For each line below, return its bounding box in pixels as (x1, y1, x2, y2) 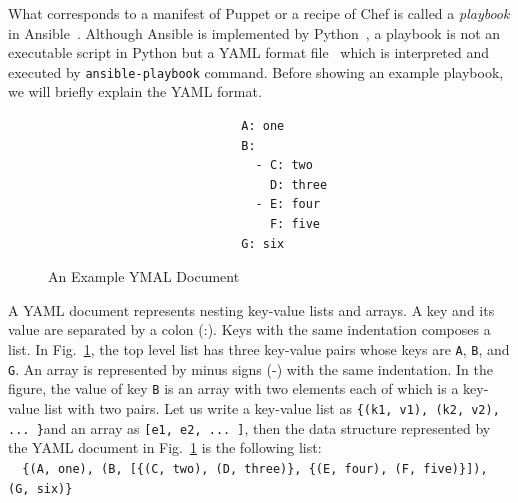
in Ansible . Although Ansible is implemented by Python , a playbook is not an (8, 22, 501, 43)
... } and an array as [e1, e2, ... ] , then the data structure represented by (8, 417, 491, 438)
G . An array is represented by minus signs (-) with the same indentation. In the (8, 358, 493, 379)
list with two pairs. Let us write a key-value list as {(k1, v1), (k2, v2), (44, 397, 500, 418)
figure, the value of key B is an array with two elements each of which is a (8, 378, 459, 399)
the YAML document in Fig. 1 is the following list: (8, 437, 322, 458)
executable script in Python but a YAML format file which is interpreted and (8, 42, 490, 63)
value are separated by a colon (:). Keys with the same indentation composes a (8, 319, 491, 340)
